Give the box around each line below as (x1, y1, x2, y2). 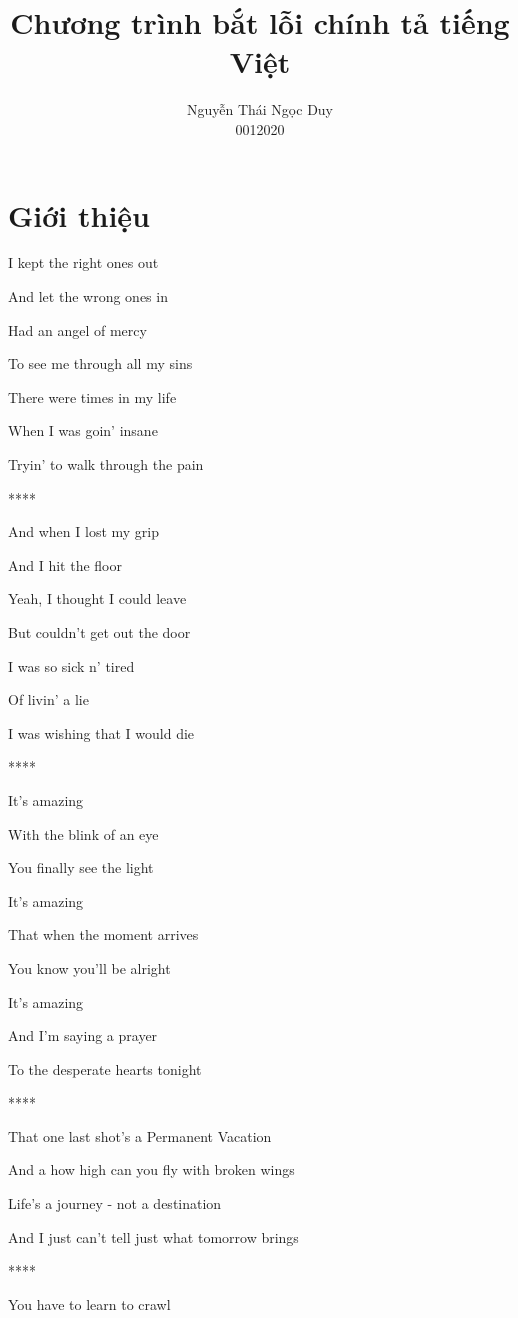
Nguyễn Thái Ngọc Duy (186, 99, 334, 120)
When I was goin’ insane (8, 420, 158, 441)
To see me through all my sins (8, 353, 193, 374)
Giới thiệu (8, 194, 150, 235)
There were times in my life (8, 386, 177, 407)
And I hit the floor (8, 554, 123, 575)
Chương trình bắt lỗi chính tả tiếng (10, 2, 510, 43)
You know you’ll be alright (8, 957, 171, 978)
